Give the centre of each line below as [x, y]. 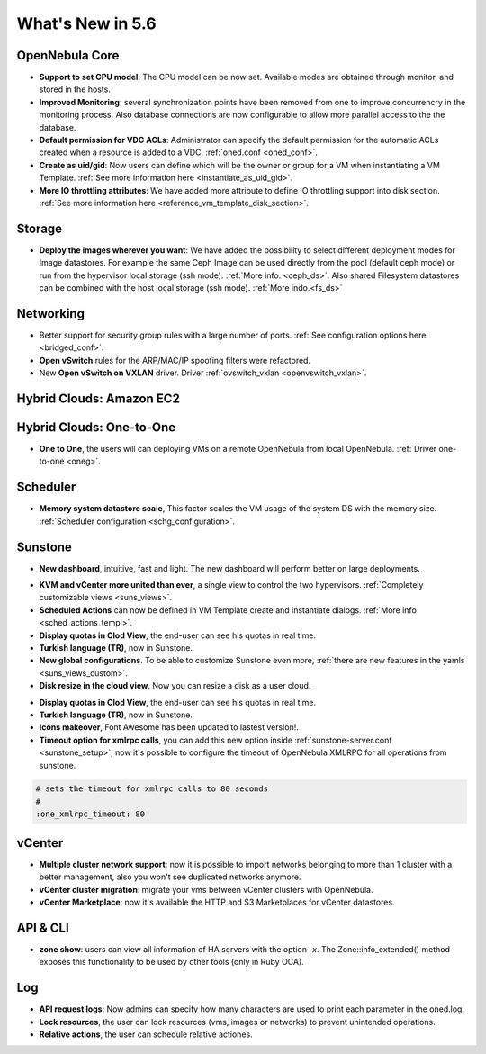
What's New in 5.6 [86, 23]
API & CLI [43, 928]
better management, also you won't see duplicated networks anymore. [170, 877]
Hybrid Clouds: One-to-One [96, 427]
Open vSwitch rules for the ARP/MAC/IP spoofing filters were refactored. [175, 360]
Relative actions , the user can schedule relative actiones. [146, 1034]
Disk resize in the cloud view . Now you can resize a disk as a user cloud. [175, 686]
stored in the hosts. [75, 89]
